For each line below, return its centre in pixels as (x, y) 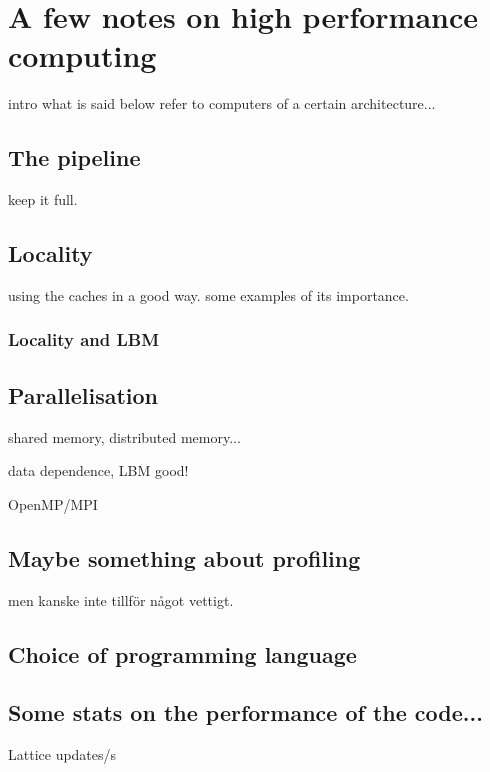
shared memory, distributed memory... (124, 436)
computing (82, 55)
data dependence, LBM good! (98, 470)
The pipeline (74, 157)
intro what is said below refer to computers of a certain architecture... (222, 103)
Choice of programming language (182, 653)
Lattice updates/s (62, 754)
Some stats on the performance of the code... (245, 712)
